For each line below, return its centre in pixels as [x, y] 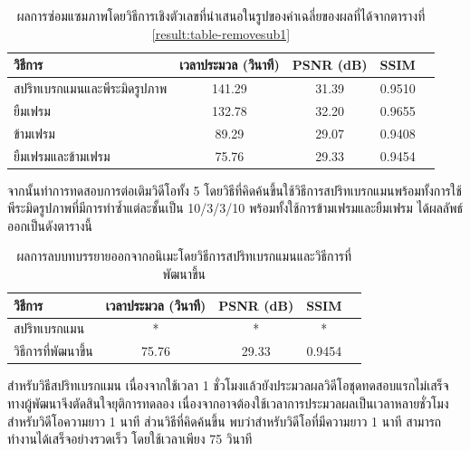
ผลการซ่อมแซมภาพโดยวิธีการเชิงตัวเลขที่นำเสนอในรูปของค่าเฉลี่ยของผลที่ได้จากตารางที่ [221, 15]
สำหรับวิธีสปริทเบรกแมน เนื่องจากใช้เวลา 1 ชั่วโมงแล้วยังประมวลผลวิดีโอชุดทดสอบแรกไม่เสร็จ [228, 385]
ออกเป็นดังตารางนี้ [50, 225]
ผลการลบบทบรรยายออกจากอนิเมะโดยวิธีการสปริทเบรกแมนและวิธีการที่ [184, 256]
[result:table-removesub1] [221, 33]
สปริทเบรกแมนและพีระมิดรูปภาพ [91, 88]
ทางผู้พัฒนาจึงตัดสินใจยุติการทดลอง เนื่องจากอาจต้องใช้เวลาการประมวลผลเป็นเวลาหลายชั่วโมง [228, 403]
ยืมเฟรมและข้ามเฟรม [62, 155]
